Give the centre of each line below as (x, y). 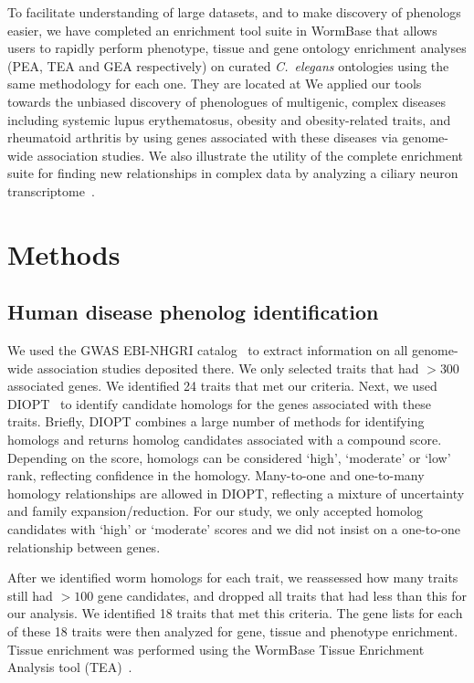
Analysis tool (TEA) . (70, 667)
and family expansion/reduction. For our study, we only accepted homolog (216, 511)
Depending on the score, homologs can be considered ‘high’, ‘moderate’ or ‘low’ (229, 457)
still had (30, 595)
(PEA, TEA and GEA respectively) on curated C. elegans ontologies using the (228, 65)
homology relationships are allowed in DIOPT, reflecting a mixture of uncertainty (236, 493)
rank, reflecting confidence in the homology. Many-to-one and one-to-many (216, 475)
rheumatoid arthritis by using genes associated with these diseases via (203, 137)
